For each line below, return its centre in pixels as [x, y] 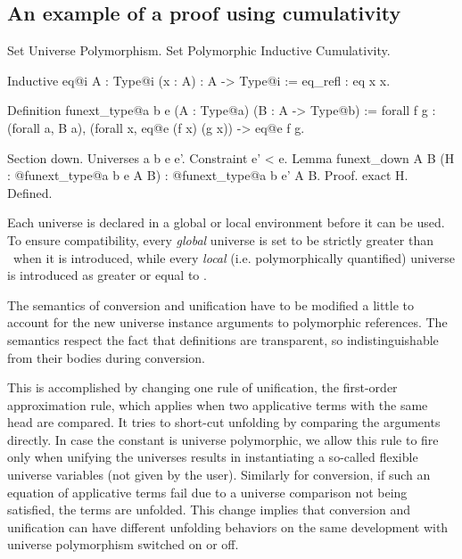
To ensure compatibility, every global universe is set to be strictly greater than [220, 239]
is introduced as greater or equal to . [107, 275]
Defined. [30, 192]
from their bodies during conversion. [107, 357]
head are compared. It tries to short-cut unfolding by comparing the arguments [224, 422]
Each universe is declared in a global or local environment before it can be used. [226, 222]
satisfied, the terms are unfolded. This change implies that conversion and [209, 510]
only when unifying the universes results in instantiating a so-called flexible [213, 457]
